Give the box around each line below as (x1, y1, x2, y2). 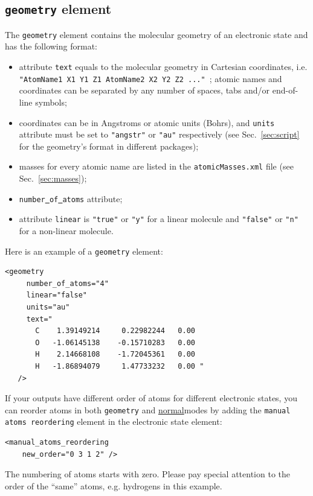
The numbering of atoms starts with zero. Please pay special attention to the (5, 468, 290, 480)
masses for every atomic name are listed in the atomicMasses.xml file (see (19, 160, 294, 173)
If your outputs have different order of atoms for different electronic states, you (5, 392, 297, 404)
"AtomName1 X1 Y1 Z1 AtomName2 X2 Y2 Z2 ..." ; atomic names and (19, 72, 282, 84)
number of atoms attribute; (19, 192, 123, 205)
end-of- (272, 84, 298, 97)
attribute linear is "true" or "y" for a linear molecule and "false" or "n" (19, 212, 298, 225)
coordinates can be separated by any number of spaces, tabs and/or (19, 84, 270, 97)
